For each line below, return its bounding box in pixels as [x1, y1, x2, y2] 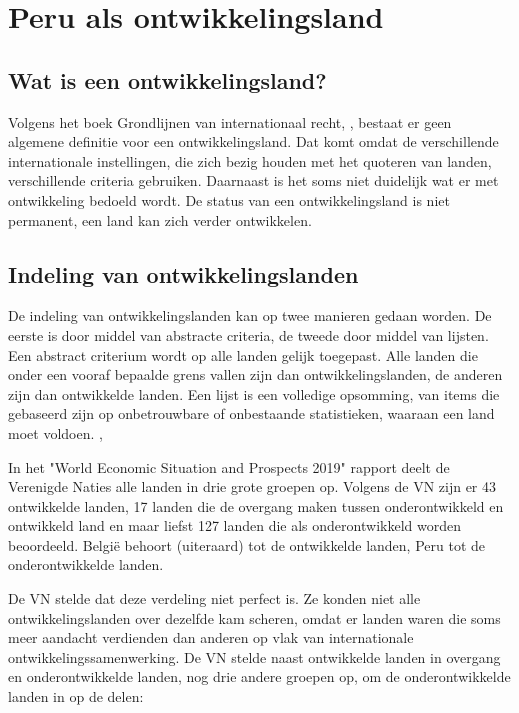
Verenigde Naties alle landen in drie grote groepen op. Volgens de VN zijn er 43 [8, 476, 497, 497]
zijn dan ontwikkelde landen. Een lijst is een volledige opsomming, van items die [8, 383, 500, 404]
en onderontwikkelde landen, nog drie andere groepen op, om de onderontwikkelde [8, 666, 511, 687]
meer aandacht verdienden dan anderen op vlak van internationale [8, 627, 414, 648]
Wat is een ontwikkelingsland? [8, 64, 327, 95]
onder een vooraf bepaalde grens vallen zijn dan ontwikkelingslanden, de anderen [8, 364, 503, 385]
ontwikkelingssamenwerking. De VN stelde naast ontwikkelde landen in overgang [8, 646, 501, 667]
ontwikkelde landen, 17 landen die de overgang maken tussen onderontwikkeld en [8, 495, 504, 516]
